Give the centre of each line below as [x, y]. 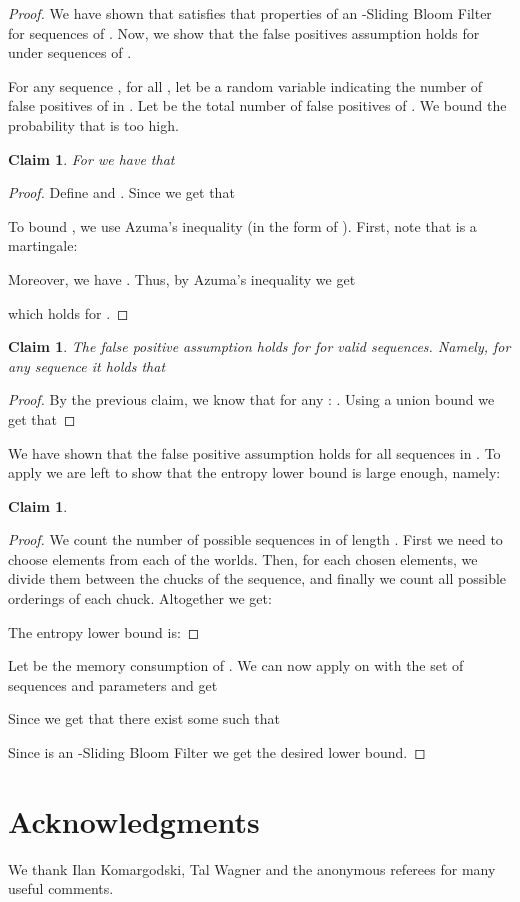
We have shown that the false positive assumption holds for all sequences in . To [254, 452]
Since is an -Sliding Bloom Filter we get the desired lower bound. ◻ [217, 752]
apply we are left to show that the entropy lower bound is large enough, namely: [254, 472]
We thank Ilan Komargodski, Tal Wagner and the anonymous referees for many [252, 868]
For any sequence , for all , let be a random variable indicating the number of [245, 85]
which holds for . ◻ [68, 312]
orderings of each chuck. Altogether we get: [140, 598]
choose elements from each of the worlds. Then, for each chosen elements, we [243, 558]
